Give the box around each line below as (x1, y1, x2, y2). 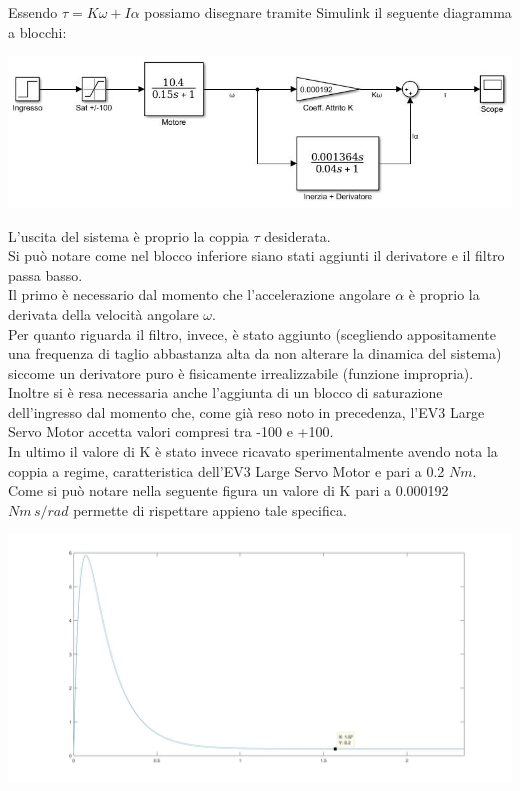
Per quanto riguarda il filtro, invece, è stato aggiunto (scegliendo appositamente (8, 323, 496, 344)
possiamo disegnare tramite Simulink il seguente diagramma (144, 2, 512, 22)
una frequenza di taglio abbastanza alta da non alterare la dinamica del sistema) (8, 343, 502, 364)
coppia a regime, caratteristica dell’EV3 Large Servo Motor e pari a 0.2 (8, 460, 445, 481)
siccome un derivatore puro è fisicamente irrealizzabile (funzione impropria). (8, 362, 474, 383)
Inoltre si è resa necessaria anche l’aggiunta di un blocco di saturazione (8, 382, 443, 403)
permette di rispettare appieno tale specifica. (73, 499, 347, 520)
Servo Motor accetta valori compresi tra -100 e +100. (8, 421, 334, 442)
